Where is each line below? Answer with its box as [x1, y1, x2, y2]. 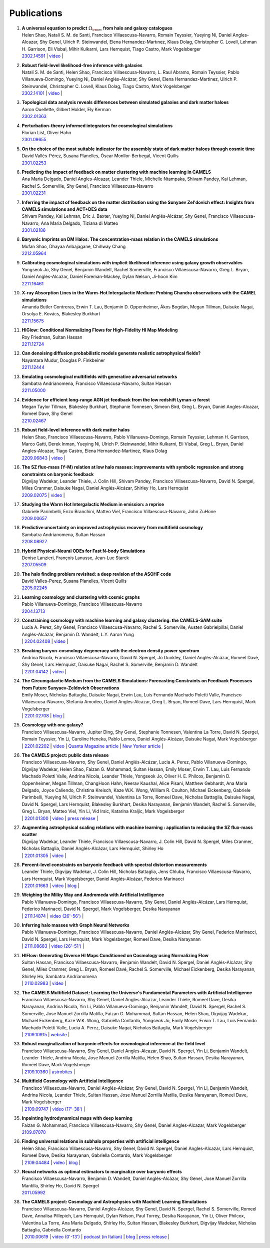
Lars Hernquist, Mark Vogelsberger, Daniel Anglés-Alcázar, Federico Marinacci [21, 876, 184, 882]
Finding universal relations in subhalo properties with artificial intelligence [21, 1138, 180, 1144]
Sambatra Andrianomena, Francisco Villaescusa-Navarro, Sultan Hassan [21, 380, 171, 386]
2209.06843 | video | [21, 455, 66, 461]
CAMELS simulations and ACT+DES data [21, 206, 107, 212]
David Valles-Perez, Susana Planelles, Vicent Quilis [21, 578, 127, 584]
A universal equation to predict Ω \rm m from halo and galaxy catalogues [21, 25, 172, 32]
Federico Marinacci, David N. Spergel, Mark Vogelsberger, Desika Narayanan [21, 906, 180, 912]
